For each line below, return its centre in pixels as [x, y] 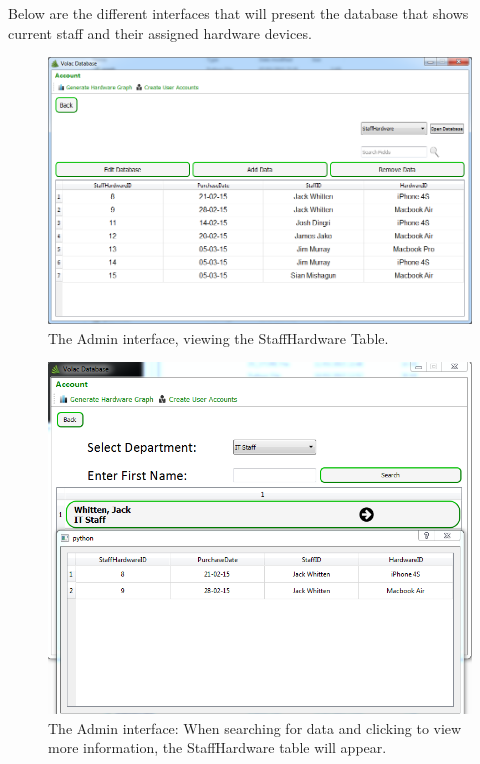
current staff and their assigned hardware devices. [160, 32]
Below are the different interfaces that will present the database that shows [238, 13]
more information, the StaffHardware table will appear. [217, 747]
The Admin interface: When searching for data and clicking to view [255, 727]
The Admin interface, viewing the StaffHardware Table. [218, 337]
